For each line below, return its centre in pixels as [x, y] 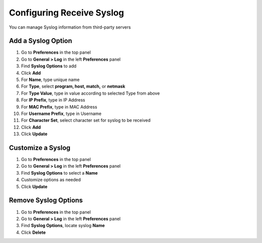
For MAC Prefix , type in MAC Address [59, 107]
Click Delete [33, 232]
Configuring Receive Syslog [66, 13]
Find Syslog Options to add [49, 66]
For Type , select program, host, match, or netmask [73, 86]
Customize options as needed [51, 180]
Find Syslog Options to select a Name [59, 173]
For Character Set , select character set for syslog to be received [86, 120]
